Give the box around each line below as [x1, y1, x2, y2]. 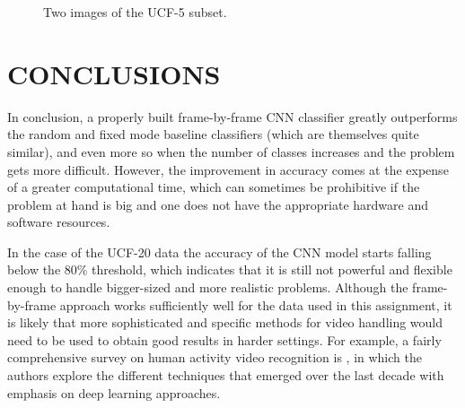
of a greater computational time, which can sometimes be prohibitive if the [7, 178, 420, 196]
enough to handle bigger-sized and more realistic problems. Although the [7, 278, 408, 297]
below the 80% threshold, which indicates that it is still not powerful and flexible [7, 260, 452, 279]
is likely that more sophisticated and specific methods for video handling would [7, 313, 443, 332]
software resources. [7, 213, 110, 231]
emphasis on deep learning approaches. [7, 383, 221, 402]
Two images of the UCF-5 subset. [43, 3, 227, 21]
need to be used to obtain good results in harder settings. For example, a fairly [7, 330, 442, 349]
